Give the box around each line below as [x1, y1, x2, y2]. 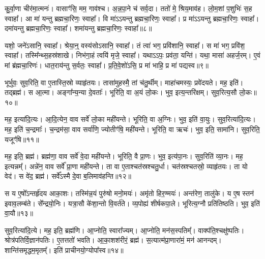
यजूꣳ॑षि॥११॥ [5, 134, 39, 144]
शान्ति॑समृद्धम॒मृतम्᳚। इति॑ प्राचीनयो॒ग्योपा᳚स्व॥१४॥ [5, 244, 124, 255]
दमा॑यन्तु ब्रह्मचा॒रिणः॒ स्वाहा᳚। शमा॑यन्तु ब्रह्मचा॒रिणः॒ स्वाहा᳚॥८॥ [5, 23, 152, 34]
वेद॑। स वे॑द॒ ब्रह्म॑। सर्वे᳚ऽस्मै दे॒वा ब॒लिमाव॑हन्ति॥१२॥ [5, 171, 131, 181]
